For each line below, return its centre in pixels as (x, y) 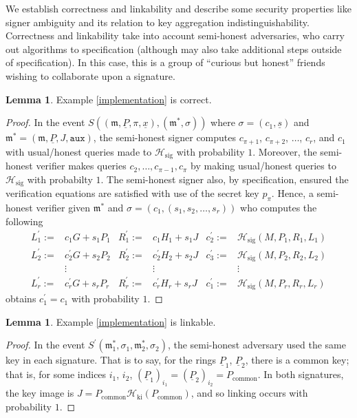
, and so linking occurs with (249, 393)
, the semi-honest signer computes (165, 137)
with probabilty (60, 179)
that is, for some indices (56, 374)
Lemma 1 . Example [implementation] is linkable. (111, 321)
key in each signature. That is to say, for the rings (111, 360)
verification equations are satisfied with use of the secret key (132, 193)
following (24, 221)
